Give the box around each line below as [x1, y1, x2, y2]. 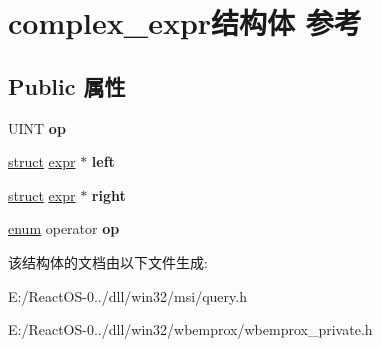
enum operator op [8, 218, 120, 239]
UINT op [8, 117, 66, 138]
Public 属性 [8, 70, 126, 101]
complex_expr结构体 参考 [8, 2, 362, 43]
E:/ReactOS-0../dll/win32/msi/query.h [8, 285, 247, 306]
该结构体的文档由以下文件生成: [8, 251, 208, 272]
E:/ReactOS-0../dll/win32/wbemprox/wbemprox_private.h [8, 319, 373, 340]
